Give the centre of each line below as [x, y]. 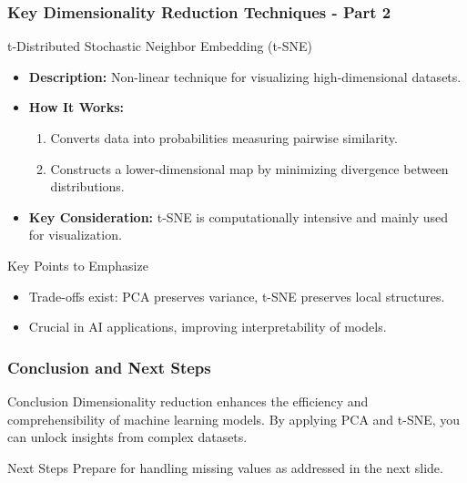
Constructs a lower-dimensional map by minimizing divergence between [249, 168]
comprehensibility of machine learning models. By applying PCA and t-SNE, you [234, 419]
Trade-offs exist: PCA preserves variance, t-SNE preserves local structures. [237, 296]
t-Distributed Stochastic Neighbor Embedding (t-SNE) [160, 46]
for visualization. [75, 235]
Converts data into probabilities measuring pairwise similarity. [224, 138]
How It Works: [76, 107]
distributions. [87, 186]
